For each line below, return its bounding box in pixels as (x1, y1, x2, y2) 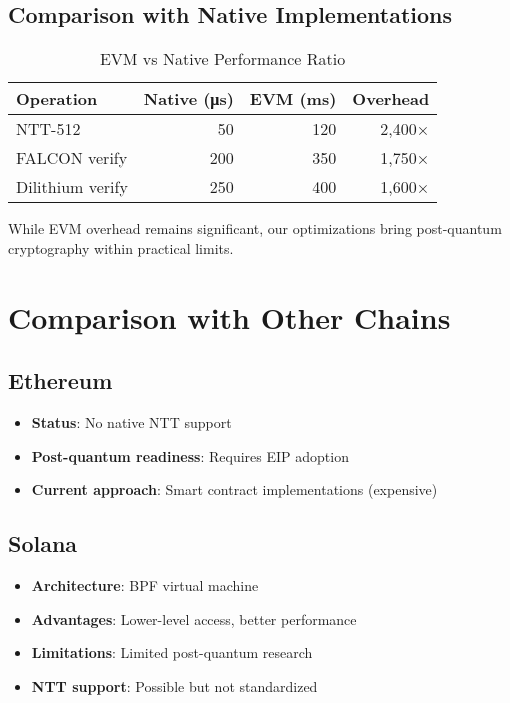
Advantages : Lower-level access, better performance (31, 608, 357, 629)
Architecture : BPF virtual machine (31, 574, 259, 595)
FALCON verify (16, 146, 128, 170)
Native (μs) (143, 87, 234, 111)
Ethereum (8, 365, 113, 396)
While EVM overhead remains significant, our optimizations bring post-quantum (8, 218, 502, 239)
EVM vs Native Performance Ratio (99, 47, 346, 71)
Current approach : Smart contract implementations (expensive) (31, 479, 438, 500)
